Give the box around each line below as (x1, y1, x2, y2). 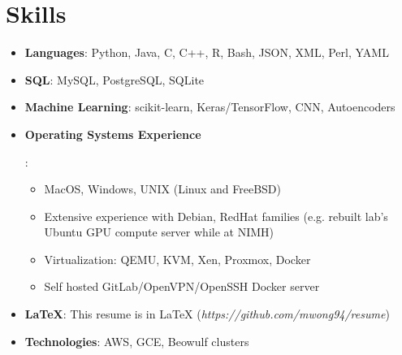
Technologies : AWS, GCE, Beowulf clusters (24, 332, 249, 349)
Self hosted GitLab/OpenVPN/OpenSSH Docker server (44, 278, 320, 295)
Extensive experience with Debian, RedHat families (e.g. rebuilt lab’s (44, 207, 388, 224)
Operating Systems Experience (24, 125, 201, 142)
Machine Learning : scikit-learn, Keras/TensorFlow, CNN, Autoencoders (24, 98, 396, 115)
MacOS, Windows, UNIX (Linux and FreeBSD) (44, 180, 282, 197)
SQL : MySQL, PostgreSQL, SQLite (24, 71, 205, 88)
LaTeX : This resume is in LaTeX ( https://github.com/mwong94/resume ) (24, 305, 390, 323)
